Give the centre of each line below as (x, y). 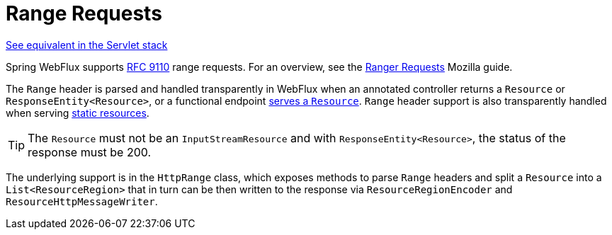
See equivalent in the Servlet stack (87, 45)
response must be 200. (90, 152)
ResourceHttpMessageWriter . (82, 201)
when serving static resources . (78, 113)
